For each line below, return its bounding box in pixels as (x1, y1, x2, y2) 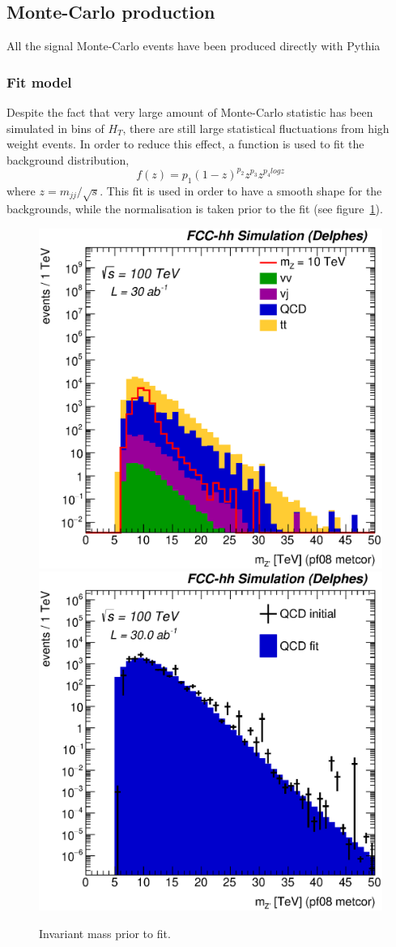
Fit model (6, 71, 72, 92)
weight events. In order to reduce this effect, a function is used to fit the (6, 135, 364, 152)
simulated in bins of (6, 119, 104, 136)
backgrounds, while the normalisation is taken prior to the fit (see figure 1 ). (6, 200, 383, 217)
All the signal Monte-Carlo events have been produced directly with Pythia (6, 37, 381, 54)
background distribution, (6, 151, 130, 168)
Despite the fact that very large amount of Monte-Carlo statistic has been (6, 104, 373, 121)
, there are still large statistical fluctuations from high (122, 119, 390, 136)
